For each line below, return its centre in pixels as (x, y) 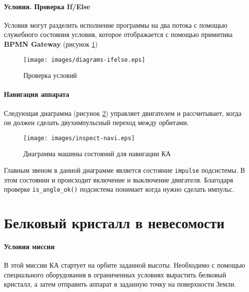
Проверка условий (50, 75)
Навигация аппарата (37, 94)
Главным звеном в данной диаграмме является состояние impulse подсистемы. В (124, 170)
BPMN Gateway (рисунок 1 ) (51, 44)
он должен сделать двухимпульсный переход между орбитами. (97, 122)
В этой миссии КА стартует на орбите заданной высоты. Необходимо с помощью (124, 265)
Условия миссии (29, 246)
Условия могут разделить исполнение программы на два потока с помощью (116, 25)
